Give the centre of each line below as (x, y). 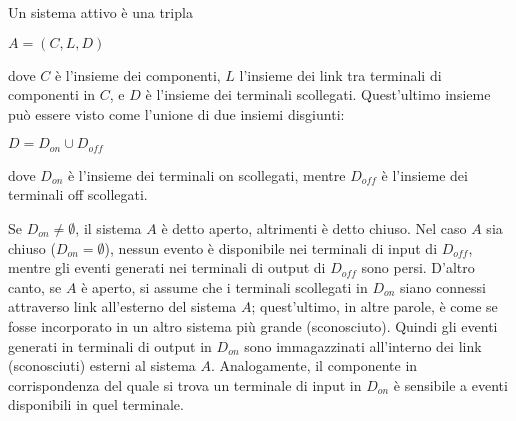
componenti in (52, 94)
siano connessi (443, 286)
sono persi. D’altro (418, 267)
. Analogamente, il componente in (314, 365)
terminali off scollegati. (78, 194)
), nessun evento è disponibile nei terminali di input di (271, 247)
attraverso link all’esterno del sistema (122, 306)
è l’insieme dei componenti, (137, 74)
